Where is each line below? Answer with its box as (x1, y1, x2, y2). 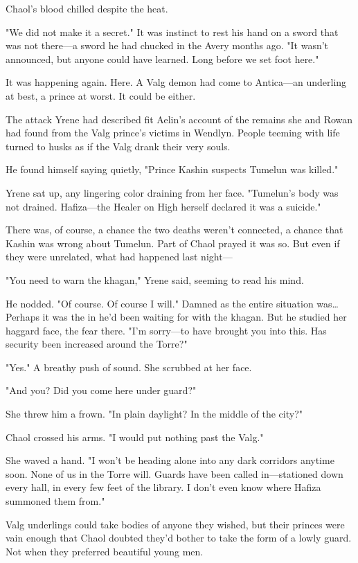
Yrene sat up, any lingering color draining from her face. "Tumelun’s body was (6, 185, 339, 199)
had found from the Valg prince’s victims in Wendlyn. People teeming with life (6, 125, 340, 140)
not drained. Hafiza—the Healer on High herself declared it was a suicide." (6, 199, 321, 213)
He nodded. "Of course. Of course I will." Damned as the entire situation (6, 296, 314, 310)
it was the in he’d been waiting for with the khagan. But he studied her (42, 310, 347, 324)
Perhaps (6, 310, 39, 324)
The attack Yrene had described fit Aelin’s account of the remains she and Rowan (6, 111, 353, 126)
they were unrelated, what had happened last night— (6, 249, 233, 264)
